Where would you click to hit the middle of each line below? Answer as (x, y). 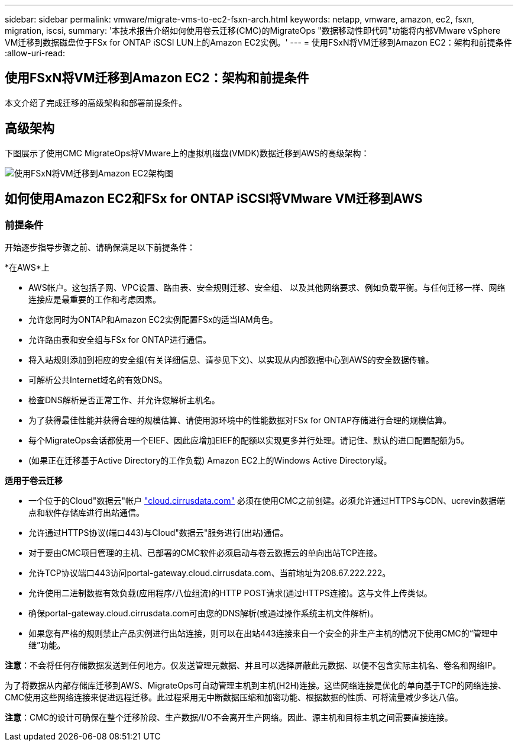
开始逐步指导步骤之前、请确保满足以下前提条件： (100, 247)
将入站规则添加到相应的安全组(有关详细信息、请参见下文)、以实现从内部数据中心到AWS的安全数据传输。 (231, 359)
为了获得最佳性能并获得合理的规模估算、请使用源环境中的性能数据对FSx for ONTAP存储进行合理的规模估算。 (240, 420)
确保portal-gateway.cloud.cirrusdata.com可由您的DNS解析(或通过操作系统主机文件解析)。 (203, 613)
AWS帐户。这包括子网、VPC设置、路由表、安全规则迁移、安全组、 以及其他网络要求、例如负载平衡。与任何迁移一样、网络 (267, 287)
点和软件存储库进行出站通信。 (86, 512)
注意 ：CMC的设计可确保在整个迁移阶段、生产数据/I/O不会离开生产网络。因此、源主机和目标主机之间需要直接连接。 (229, 717)
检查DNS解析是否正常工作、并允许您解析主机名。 (124, 400)
